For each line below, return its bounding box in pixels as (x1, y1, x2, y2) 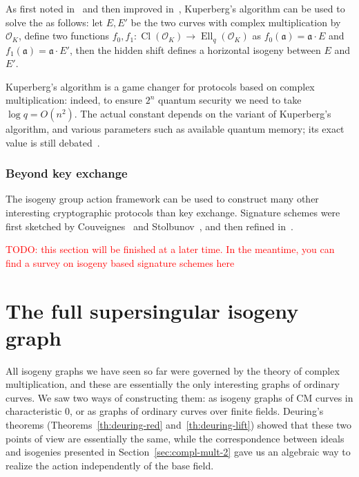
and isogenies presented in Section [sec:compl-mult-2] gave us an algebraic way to (6, 445, 351, 459)
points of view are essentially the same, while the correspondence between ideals (6, 431, 345, 445)
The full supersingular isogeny (6, 296, 299, 324)
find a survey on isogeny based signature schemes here (6, 255, 235, 270)
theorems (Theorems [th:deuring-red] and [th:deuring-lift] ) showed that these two (6, 418, 352, 432)
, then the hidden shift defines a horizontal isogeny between (69, 42, 321, 57)
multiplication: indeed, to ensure (6, 93, 143, 107)
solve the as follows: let (6, 15, 103, 29)
